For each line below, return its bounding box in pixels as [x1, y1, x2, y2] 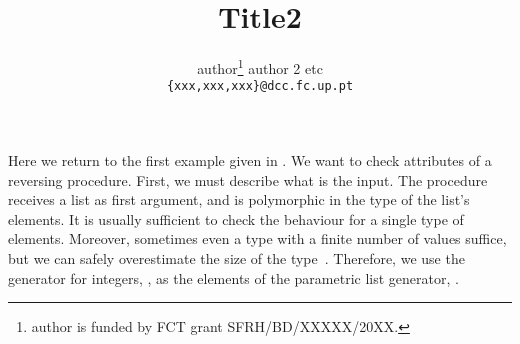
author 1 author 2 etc [197, 55, 323, 78]
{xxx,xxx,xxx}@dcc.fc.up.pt [166, 79, 354, 94]
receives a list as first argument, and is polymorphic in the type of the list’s [8, 189, 470, 210]
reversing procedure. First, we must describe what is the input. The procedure [8, 169, 488, 190]
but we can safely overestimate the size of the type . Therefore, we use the [8, 248, 465, 268]
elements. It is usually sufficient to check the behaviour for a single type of [8, 208, 464, 229]
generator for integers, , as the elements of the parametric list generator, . [8, 267, 459, 288]
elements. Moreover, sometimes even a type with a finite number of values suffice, [8, 228, 507, 249]
